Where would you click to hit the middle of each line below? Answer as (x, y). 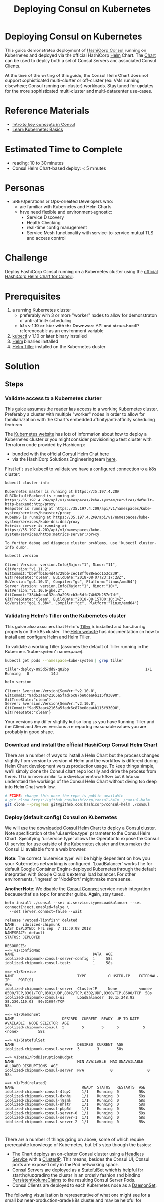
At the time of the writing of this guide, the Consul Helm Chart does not (77, 75)
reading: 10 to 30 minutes (38, 163)
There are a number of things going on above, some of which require (75, 1139)
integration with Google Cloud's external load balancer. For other (70, 874)
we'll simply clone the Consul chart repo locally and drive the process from (81, 771)
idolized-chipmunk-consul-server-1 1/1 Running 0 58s (75, 1117)
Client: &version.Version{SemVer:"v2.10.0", (51, 691)
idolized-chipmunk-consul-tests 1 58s (59, 963)
